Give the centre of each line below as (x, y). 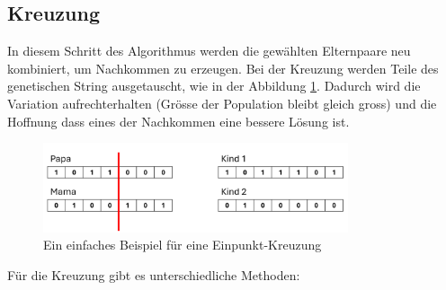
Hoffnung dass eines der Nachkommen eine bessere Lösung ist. (178, 121)
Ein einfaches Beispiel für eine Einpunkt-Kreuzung (183, 245)
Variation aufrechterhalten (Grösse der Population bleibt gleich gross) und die (222, 103)
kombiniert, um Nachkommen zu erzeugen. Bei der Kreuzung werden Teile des (223, 68)
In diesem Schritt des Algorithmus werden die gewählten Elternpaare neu (209, 51)
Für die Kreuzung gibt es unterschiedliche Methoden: (154, 274)
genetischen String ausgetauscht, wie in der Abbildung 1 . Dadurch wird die (214, 86)
